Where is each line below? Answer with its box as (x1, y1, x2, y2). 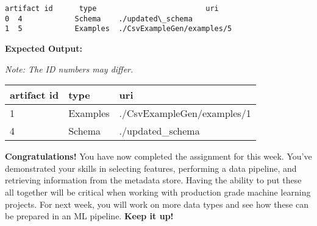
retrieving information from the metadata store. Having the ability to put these (5, 174, 302, 186)
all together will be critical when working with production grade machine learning (5, 185, 311, 198)
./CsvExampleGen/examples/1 (119, 106, 251, 121)
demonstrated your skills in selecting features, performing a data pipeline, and (5, 161, 297, 174)
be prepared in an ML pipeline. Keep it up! (5, 210, 174, 222)
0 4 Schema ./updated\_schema (5, 14, 193, 23)
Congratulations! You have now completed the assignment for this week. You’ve (5, 150, 312, 163)
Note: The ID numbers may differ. (5, 62, 134, 75)
